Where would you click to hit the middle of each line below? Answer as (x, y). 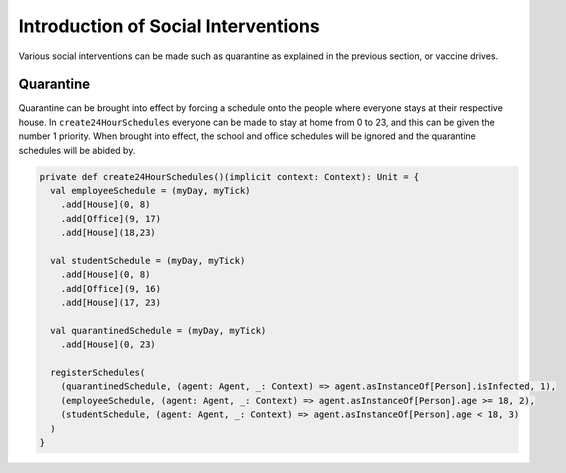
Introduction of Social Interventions (169, 26)
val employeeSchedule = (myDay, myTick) (150, 190)
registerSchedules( (98, 373)
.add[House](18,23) (108, 233)
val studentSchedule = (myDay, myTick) (148, 260)
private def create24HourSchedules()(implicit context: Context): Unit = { (229, 176)
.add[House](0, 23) (108, 344)
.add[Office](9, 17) (111, 218)
